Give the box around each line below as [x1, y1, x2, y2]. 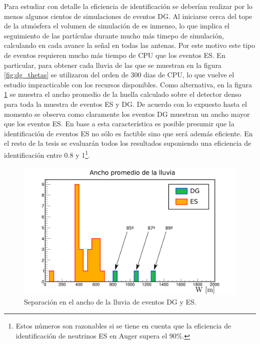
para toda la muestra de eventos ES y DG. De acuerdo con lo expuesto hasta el [4, 98, 247, 109]
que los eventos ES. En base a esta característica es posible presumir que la [4, 118, 234, 129]
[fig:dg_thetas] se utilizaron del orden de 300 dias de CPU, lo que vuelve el [4, 69, 234, 80]
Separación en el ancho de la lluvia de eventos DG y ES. [24, 296, 196, 307]
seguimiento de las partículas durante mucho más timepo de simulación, [4, 30, 224, 40]
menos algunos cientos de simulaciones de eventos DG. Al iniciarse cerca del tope [4, 10, 252, 21]
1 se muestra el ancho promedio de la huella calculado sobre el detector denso [4, 89, 241, 99]
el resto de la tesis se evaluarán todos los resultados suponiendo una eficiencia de [4, 138, 251, 148]
